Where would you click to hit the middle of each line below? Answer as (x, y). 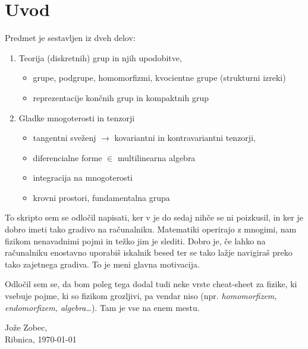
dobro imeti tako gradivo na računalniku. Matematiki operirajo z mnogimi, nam (151, 229)
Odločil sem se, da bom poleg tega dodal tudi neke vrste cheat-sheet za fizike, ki (151, 284)
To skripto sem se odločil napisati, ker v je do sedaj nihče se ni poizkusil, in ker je (154, 217)
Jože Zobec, (26, 327)
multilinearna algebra (156, 157)
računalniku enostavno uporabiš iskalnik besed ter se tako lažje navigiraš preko (149, 252)
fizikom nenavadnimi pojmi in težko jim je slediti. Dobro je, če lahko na (135, 240)
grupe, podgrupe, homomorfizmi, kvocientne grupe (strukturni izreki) (159, 78)
